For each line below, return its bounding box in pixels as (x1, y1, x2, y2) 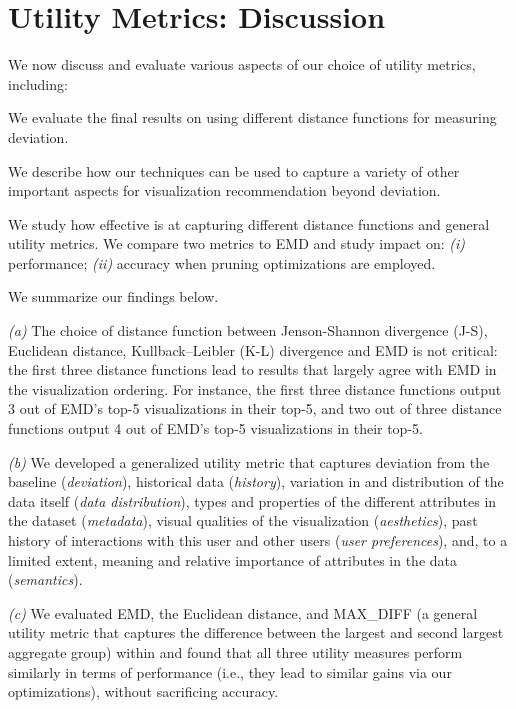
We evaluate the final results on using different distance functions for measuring (8, 107, 497, 128)
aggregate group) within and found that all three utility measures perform (8, 641, 463, 662)
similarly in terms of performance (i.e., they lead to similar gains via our (8, 661, 452, 682)
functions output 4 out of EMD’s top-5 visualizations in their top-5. (8, 418, 423, 439)
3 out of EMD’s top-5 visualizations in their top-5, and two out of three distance (8, 398, 502, 419)
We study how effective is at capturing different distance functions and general (8, 213, 490, 234)
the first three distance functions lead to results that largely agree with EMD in (8, 359, 497, 380)
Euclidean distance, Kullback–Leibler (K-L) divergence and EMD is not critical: (8, 339, 498, 360)
